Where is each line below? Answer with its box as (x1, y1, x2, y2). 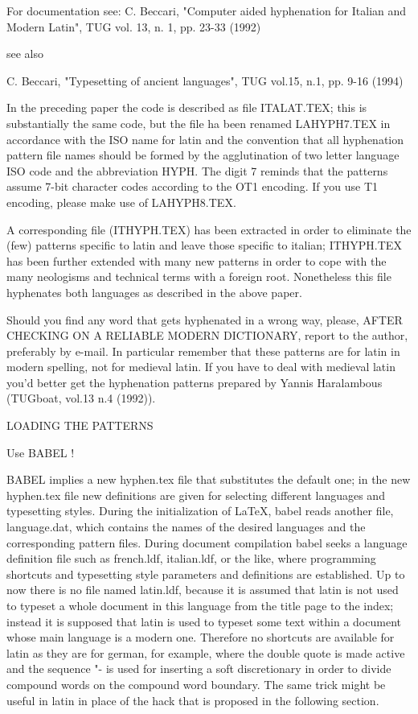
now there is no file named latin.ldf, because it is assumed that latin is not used (6, 581, 399, 598)
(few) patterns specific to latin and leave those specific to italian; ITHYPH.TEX (6, 237, 402, 254)
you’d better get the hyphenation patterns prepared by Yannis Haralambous (6, 374, 383, 390)
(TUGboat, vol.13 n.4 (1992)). (6, 390, 156, 407)
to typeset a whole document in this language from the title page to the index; (6, 597, 394, 613)
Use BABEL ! (6, 444, 75, 460)
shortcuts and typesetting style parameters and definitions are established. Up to (6, 565, 405, 582)
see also (6, 45, 44, 62)
